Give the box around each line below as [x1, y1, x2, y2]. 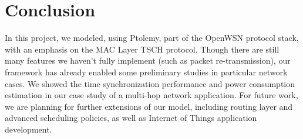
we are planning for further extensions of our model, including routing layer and [5, 100, 293, 112]
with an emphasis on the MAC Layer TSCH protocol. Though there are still [5, 43, 280, 55]
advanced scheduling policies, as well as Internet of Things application [5, 112, 257, 124]
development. [5, 123, 52, 135]
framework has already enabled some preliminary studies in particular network [5, 65, 288, 78]
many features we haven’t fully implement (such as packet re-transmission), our [5, 54, 291, 67]
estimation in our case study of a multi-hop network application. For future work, [5, 89, 298, 101]
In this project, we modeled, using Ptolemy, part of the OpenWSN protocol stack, [5, 32, 299, 44]
